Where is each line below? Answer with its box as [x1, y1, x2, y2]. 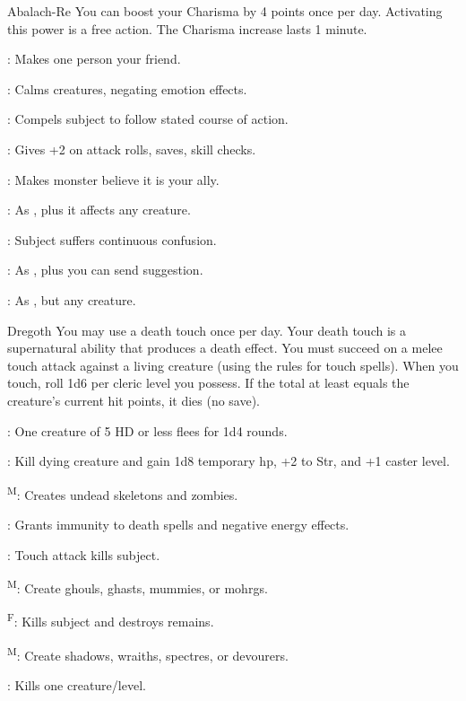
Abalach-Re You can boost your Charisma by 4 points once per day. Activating [7, 2, 443, 20]
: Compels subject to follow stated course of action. [7, 110, 289, 128]
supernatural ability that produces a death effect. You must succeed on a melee [7, 338, 443, 357]
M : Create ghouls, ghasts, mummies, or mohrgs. [7, 576, 268, 597]
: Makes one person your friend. [7, 49, 181, 68]
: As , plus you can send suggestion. [7, 260, 203, 279]
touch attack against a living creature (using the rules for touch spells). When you [7, 355, 459, 374]
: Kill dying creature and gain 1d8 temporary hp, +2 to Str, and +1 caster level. [7, 451, 450, 470]
